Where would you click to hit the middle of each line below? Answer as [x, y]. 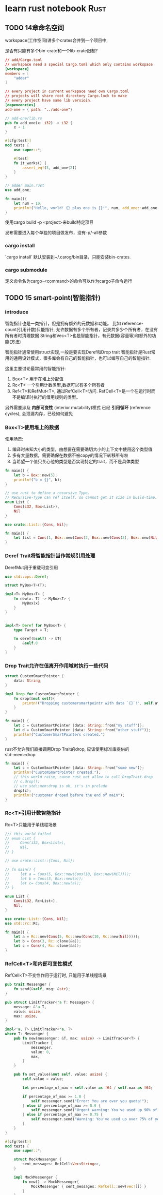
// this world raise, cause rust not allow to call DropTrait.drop [83, 777]
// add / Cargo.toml [24, 60]
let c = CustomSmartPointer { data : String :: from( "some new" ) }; [79, 768]
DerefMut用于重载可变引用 [32, 567]
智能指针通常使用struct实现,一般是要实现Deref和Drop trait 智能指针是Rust [78, 352]
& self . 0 [30, 643]
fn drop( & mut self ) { [34, 698]
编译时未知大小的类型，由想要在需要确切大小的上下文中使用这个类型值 [82, 449]
